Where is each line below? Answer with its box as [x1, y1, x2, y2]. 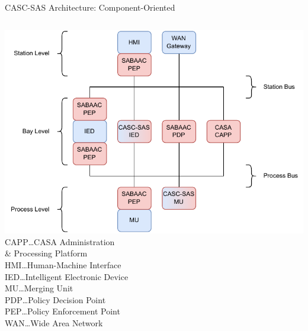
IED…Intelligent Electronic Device [5, 270, 129, 282]
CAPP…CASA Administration [5, 235, 115, 248]
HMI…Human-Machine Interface [5, 258, 121, 271]
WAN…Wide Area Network [5, 316, 103, 329]
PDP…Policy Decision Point [5, 293, 106, 306]
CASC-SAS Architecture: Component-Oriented [5, 1, 175, 13]
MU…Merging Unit [5, 282, 73, 294]
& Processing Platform [5, 247, 88, 259]
